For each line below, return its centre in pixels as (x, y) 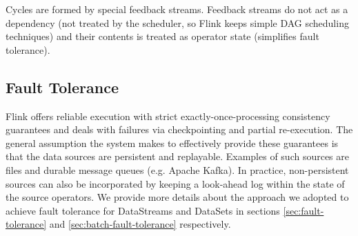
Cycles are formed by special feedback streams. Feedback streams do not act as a (177, 9)
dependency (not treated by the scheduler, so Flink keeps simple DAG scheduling (177, 22)
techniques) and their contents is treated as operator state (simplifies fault (162, 36)
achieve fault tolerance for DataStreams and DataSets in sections (143, 210)
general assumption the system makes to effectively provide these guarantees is (172, 142)
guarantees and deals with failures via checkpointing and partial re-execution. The (179, 129)
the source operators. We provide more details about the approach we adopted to (177, 197)
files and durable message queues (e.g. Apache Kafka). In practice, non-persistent (177, 169)
